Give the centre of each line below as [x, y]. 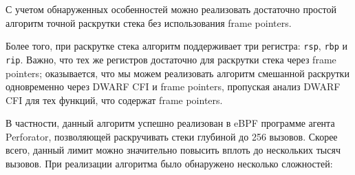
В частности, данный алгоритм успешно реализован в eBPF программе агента [170, 123]
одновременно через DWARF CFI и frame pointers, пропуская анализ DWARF [173, 86]
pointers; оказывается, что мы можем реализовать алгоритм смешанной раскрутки [177, 73]
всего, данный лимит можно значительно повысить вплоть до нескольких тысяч [173, 150]
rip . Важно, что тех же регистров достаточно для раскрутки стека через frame [171, 59]
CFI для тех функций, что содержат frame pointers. [114, 100]
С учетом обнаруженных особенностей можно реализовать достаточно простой [171, 9]
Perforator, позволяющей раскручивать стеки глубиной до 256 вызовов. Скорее [172, 136]
